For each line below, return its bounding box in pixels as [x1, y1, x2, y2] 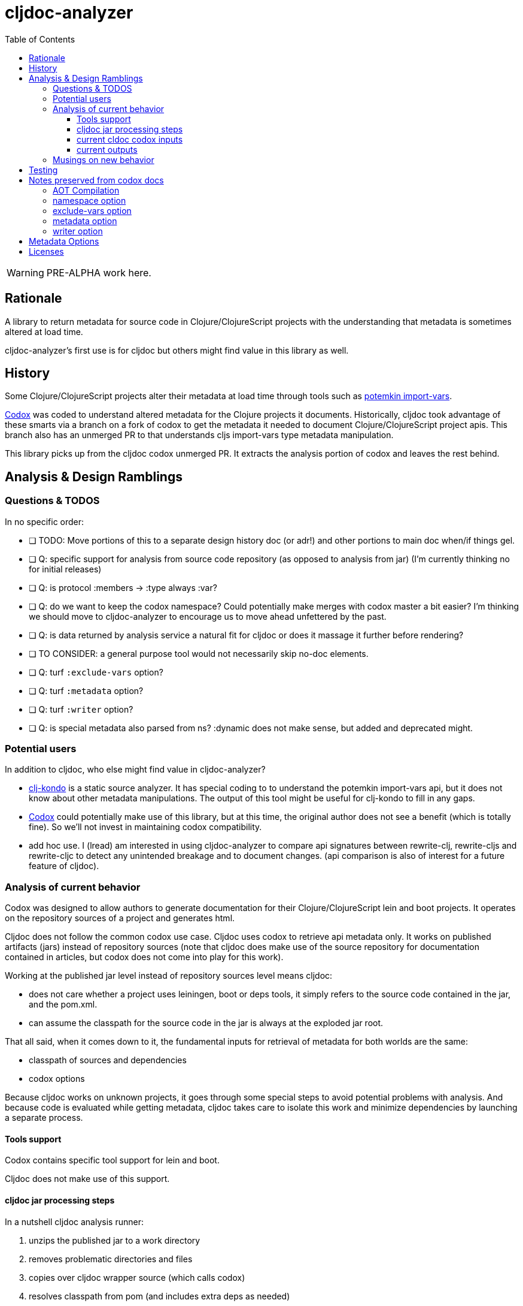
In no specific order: [5, 516, 84, 527]
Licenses [29, 246, 64, 257]
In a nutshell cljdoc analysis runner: [5, 1216, 144, 1227]
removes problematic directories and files [29, 1253, 193, 1264]
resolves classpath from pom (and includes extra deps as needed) [29, 1290, 290, 1301]
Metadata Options [29, 236, 99, 246]
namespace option [53, 195, 126, 206]
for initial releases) [29, 563, 102, 574]
